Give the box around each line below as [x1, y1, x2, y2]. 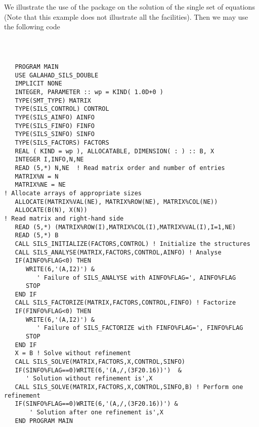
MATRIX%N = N [15, 173, 59, 180]
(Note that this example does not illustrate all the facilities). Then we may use [4, 11, 248, 22]
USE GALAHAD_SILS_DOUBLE [15, 71, 99, 79]
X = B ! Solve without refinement [15, 350, 131, 357]
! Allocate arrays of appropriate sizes [4, 189, 142, 197]
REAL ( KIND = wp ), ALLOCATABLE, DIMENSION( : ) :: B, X [15, 147, 214, 155]
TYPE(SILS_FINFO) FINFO [15, 122, 95, 130]
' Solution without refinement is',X [25, 375, 153, 382]
